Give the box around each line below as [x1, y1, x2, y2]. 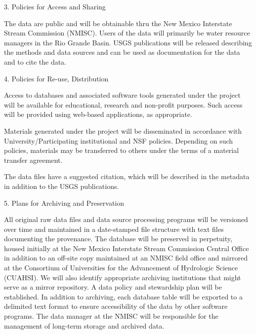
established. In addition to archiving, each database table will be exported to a [4, 291, 243, 301]
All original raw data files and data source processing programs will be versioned [4, 214, 248, 224]
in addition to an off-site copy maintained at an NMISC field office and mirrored [4, 253, 248, 263]
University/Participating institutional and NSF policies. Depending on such [4, 135, 233, 146]
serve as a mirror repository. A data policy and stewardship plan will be [4, 282, 222, 292]
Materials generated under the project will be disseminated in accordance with [4, 125, 242, 136]
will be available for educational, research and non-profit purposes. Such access [4, 99, 243, 110]
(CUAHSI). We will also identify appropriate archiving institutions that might [4, 272, 241, 282]
